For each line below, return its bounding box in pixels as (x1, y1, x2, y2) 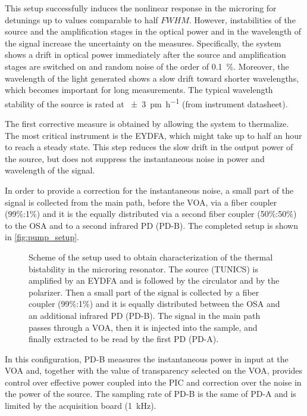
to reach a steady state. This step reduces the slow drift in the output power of (5, 141, 293, 153)
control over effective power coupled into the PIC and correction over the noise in (5, 375, 302, 388)
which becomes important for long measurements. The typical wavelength (5, 83, 273, 96)
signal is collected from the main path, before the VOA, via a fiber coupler (5, 195, 277, 208)
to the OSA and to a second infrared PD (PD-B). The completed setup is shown (5, 219, 298, 231)
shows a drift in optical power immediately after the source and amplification (5, 48, 286, 61)
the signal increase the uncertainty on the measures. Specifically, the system (5, 36, 281, 49)
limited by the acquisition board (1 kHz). (5, 399, 156, 412)
